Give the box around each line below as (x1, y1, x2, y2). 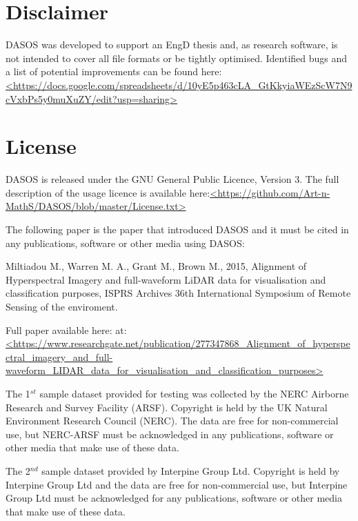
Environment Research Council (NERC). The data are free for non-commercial (6, 413, 339, 428)
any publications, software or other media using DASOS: (6, 235, 245, 250)
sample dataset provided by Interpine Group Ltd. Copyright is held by (41, 463, 340, 478)
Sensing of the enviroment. (6, 299, 118, 313)
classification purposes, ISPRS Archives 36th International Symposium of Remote (6, 286, 351, 300)
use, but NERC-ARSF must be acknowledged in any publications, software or (6, 426, 334, 441)
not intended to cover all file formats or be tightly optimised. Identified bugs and (6, 50, 348, 65)
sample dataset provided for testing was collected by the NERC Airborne (39, 386, 349, 400)
